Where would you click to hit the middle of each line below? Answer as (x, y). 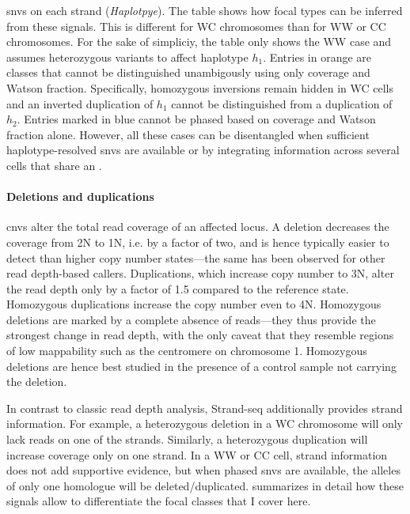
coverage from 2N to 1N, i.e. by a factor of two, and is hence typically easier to (198, 242)
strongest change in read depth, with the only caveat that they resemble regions (200, 335)
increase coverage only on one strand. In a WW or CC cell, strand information (197, 454)
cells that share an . (54, 165)
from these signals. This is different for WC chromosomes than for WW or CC (196, 26)
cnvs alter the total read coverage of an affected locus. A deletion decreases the (198, 227)
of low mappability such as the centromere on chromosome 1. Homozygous (187, 351)
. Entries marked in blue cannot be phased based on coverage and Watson (196, 119)
